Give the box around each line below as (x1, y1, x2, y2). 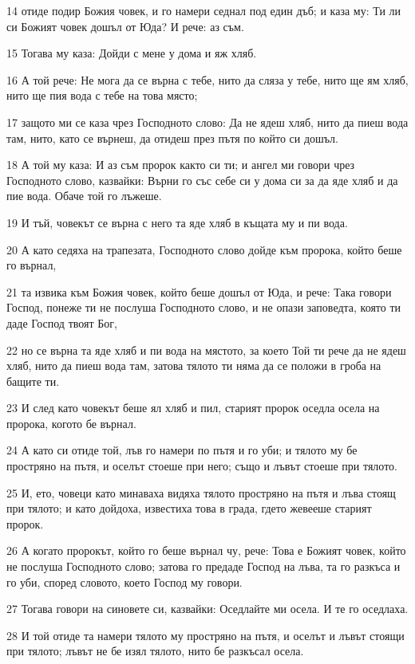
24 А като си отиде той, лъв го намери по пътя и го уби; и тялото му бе (6, 442, 358, 458)
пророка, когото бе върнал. (6, 415, 136, 431)
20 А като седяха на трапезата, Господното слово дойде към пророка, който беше (6, 241, 402, 257)
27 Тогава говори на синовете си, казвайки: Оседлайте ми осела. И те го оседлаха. (6, 600, 409, 617)
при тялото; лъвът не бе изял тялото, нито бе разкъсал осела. (6, 642, 304, 659)
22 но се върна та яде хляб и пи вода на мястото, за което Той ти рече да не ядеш (6, 341, 406, 358)
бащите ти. (6, 372, 60, 389)
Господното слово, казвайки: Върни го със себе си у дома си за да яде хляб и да (6, 171, 398, 188)
